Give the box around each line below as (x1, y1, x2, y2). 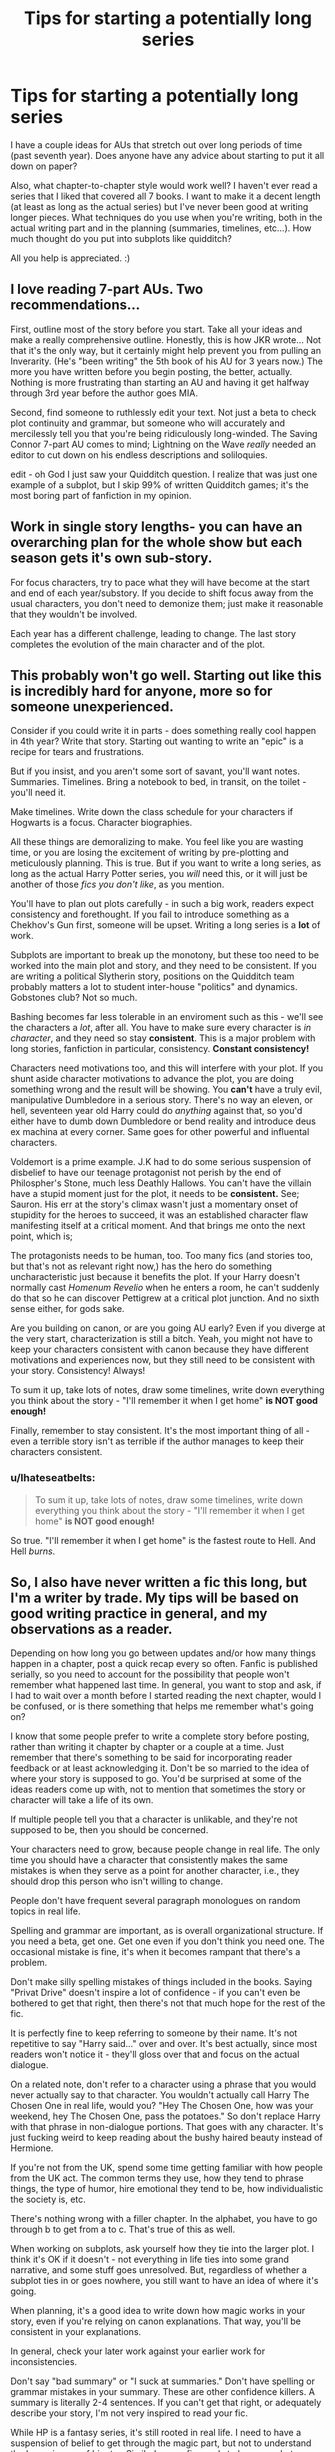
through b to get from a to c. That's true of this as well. (10, 2223, 236, 2236)
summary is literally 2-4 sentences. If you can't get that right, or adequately (10, 2397, 322, 2409)
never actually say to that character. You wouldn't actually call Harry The (10, 2089, 310, 2101)
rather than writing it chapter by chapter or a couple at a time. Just (10, 1741, 285, 1753)
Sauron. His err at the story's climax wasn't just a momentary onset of (10, 1198, 299, 1211)
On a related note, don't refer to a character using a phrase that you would (10, 2078, 317, 2091)
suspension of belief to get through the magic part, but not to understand (10, 2437, 312, 2449)
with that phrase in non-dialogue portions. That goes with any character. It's (10, 2121, 324, 2133)
